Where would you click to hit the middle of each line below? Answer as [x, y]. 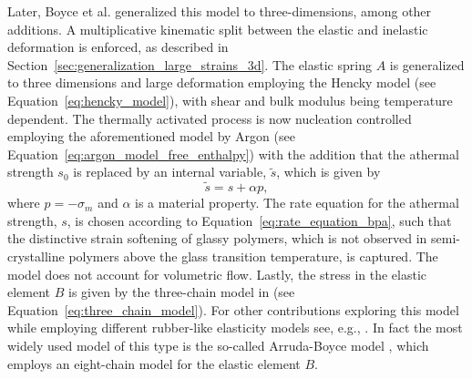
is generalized [427, 64]
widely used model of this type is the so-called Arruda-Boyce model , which [218, 345]
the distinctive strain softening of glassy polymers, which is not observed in [217, 238]
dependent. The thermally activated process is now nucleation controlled [210, 118]
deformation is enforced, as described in [118, 47]
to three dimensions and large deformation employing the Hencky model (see [222, 82]
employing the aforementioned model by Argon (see [151, 136]
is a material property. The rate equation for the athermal [297, 203]
